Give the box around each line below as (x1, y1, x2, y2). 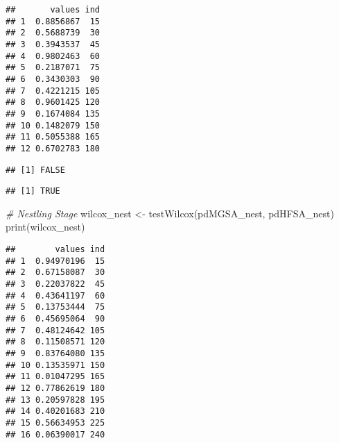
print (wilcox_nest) (6, 219, 85, 234)
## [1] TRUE (6, 186, 60, 197)
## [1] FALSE (6, 165, 65, 175)
